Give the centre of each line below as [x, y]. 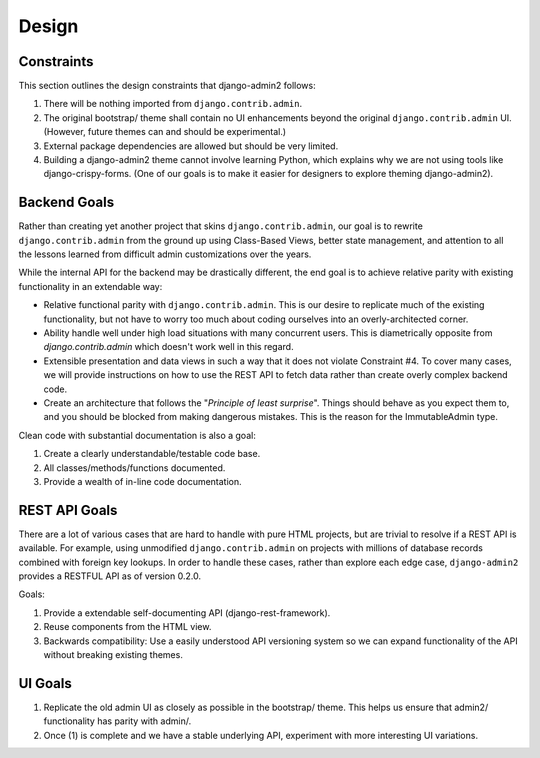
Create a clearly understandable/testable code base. [152, 454]
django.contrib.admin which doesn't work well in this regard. [168, 347]
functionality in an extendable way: [90, 286]
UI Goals [45, 683]
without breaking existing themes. [113, 654]
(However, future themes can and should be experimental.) [165, 132]
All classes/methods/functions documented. [134, 467]
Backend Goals [66, 202]
